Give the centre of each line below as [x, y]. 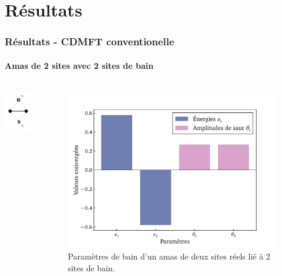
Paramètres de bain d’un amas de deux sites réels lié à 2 [169, 256]
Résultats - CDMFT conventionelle [90, 41]
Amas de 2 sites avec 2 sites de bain [79, 65]
